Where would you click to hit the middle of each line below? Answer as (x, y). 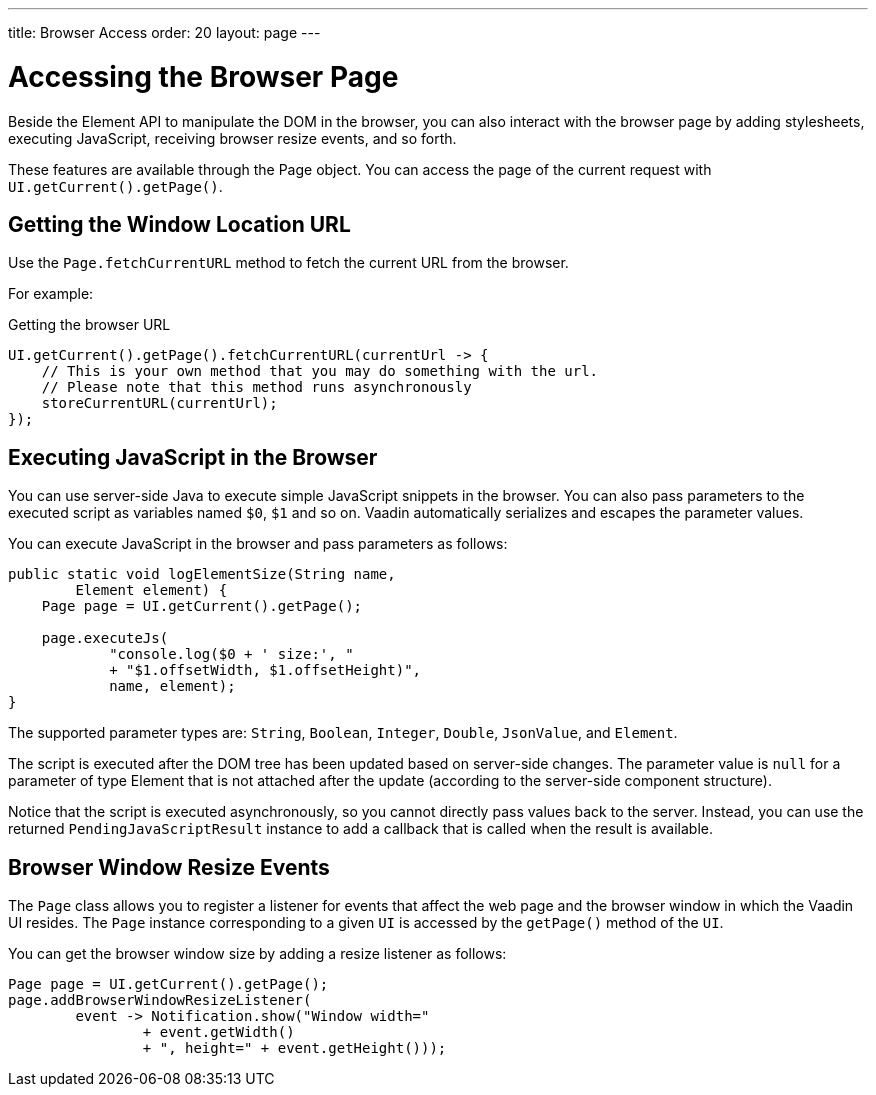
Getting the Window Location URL (179, 224)
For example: (51, 294)
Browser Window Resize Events (169, 867)
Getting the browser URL (89, 325)
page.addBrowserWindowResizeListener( (160, 1000)
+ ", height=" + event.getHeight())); (294, 1048)
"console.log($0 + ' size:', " (231, 654)
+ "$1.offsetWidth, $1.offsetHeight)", (265, 670)
